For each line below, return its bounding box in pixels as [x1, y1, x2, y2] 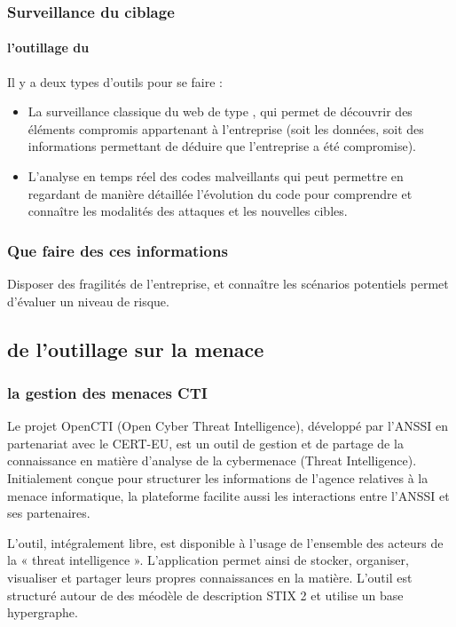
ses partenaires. [7, 504, 90, 522]
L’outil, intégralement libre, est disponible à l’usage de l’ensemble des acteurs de [7, 533, 444, 552]
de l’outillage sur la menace [7, 335, 264, 362]
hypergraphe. [7, 603, 78, 622]
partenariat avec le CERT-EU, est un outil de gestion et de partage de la [7, 433, 404, 452]
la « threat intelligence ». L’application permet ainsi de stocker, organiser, [7, 551, 409, 569]
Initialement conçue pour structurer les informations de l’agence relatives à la [7, 468, 428, 487]
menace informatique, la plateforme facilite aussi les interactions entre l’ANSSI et [7, 486, 450, 504]
